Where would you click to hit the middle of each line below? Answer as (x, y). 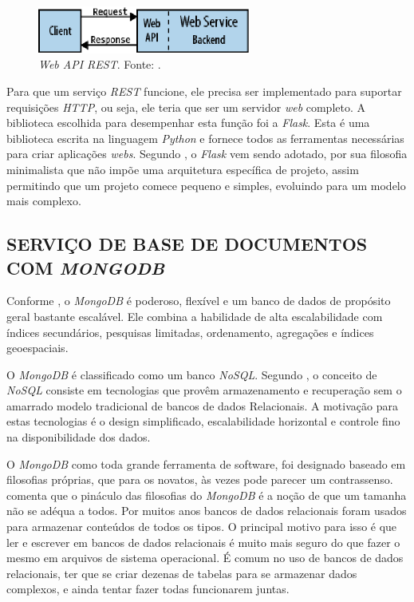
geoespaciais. (37, 348)
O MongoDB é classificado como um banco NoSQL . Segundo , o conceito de (192, 374)
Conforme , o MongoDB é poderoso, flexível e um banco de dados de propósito (199, 301)
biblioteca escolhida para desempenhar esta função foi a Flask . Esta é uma (188, 123)
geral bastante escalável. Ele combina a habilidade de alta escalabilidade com (195, 316)
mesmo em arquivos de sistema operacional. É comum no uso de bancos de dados (205, 558)
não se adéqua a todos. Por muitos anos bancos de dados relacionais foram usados (207, 511)
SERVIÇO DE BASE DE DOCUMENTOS (187, 244)
